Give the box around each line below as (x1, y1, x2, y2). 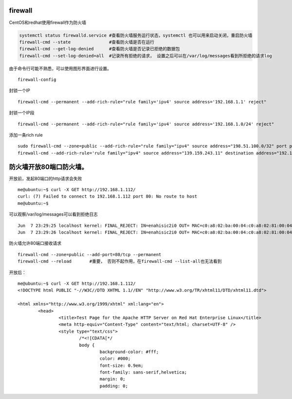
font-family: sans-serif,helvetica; (99, 370, 187, 375)
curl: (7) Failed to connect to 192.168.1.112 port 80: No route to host (18, 194, 198, 199)
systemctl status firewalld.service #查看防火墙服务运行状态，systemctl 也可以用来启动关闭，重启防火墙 (19, 32, 253, 38)
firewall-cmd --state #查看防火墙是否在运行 (19, 39, 155, 45)
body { (79, 342, 95, 348)
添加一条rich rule (9, 132, 43, 138)
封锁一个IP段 (9, 110, 35, 116)
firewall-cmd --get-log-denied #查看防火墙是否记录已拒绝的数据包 (19, 46, 180, 52)
